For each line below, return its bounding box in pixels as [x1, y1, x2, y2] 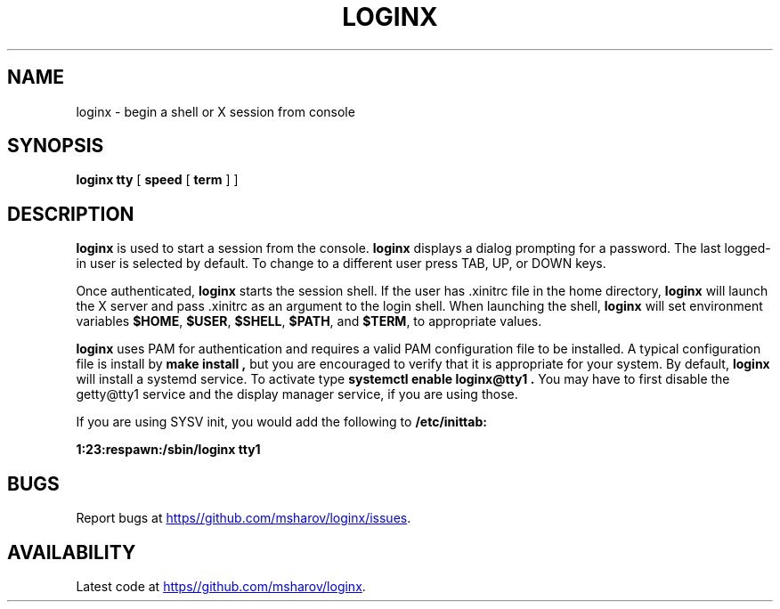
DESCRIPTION [7, 202, 134, 225]
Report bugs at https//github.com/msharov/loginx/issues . [76, 510, 411, 526]
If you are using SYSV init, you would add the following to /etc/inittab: [76, 414, 487, 430]
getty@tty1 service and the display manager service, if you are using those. [76, 386, 518, 402]
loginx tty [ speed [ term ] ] [76, 172, 239, 188]
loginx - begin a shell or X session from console [76, 103, 355, 119]
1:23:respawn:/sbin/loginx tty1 [76, 442, 261, 458]
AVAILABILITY [7, 540, 136, 564]
